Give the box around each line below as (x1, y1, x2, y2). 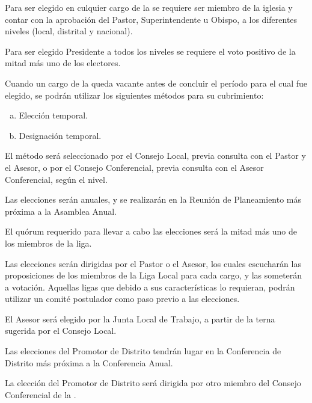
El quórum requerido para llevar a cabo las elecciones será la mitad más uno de (5, 225, 298, 238)
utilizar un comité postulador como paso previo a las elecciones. (5, 292, 240, 305)
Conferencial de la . (5, 388, 76, 401)
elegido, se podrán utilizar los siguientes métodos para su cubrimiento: (5, 88, 264, 101)
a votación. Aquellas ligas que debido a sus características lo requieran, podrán (5, 280, 295, 293)
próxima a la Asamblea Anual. (5, 205, 117, 217)
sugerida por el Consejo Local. (5, 324, 117, 337)
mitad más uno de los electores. (5, 57, 121, 69)
